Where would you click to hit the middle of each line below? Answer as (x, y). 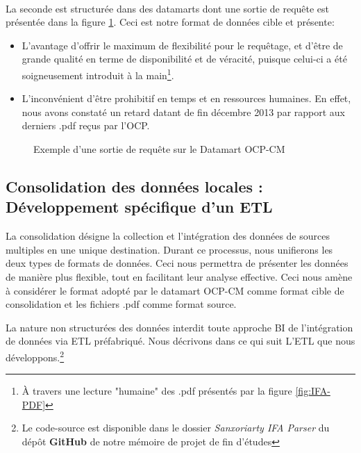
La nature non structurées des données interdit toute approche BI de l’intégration (179, 327)
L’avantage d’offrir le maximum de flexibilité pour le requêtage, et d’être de (182, 45)
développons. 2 (35, 356)
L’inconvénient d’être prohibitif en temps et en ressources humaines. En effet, (186, 98)
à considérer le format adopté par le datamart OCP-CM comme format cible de (175, 290)
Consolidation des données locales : (134, 186)
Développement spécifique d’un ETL (139, 207)
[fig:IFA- (313, 391)
